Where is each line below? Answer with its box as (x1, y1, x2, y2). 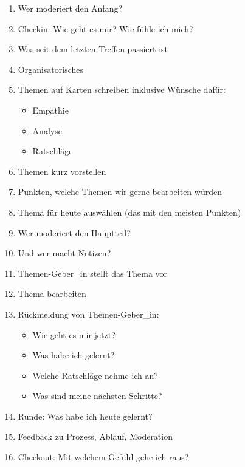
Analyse (32, 124, 62, 137)
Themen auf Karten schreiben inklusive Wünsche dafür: (18, 83, 226, 96)
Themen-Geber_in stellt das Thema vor (18, 267, 168, 279)
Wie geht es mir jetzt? (32, 328, 116, 341)
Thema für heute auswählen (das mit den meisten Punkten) (18, 205, 241, 218)
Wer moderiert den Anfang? (18, 2, 123, 14)
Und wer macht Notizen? (18, 247, 111, 259)
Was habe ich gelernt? (32, 349, 115, 361)
